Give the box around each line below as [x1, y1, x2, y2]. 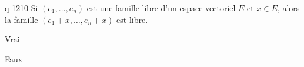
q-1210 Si [5, 2, 38, 14]
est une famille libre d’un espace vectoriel [86, 2, 236, 14]
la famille [5, 13, 38, 25]
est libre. [116, 13, 148, 25]
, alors [277, 2, 300, 14]
